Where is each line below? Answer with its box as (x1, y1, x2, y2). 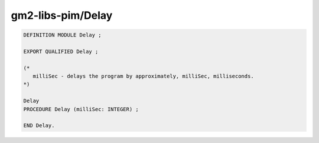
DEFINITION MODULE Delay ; (23, 32, 102, 38)
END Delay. (23, 122, 55, 129)
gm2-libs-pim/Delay (11, 9, 113, 22)
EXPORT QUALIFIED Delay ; (23, 48, 99, 55)
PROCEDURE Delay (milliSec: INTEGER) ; (23, 106, 139, 112)
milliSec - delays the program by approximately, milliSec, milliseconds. (32, 73, 254, 79)
